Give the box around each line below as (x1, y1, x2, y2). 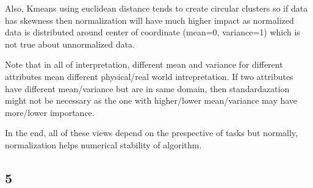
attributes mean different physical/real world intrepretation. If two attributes (5, 70, 293, 82)
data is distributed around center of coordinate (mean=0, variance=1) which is (5, 26, 300, 38)
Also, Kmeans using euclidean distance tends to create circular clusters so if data (5, 2, 308, 14)
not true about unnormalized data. (5, 37, 135, 50)
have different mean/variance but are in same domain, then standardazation (5, 82, 290, 95)
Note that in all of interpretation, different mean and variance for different (5, 58, 283, 71)
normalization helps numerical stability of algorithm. (5, 138, 202, 151)
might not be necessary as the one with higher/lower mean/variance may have (5, 94, 298, 107)
